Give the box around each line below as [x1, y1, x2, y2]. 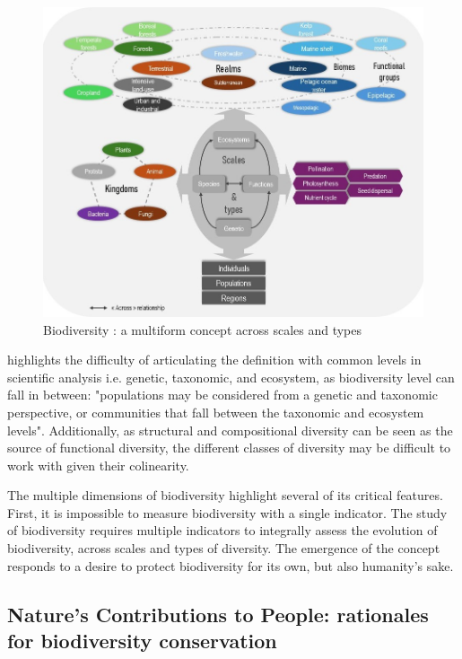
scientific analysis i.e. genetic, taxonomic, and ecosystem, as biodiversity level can [7, 367, 455, 386]
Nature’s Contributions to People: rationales [7, 600, 429, 628]
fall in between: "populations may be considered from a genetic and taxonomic [7, 385, 438, 404]
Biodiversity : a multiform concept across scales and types [43, 320, 362, 338]
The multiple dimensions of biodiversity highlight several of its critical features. [7, 486, 443, 505]
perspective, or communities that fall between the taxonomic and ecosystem [7, 402, 424, 421]
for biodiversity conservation [7, 627, 277, 655]
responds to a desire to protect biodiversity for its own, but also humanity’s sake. [7, 556, 454, 575]
